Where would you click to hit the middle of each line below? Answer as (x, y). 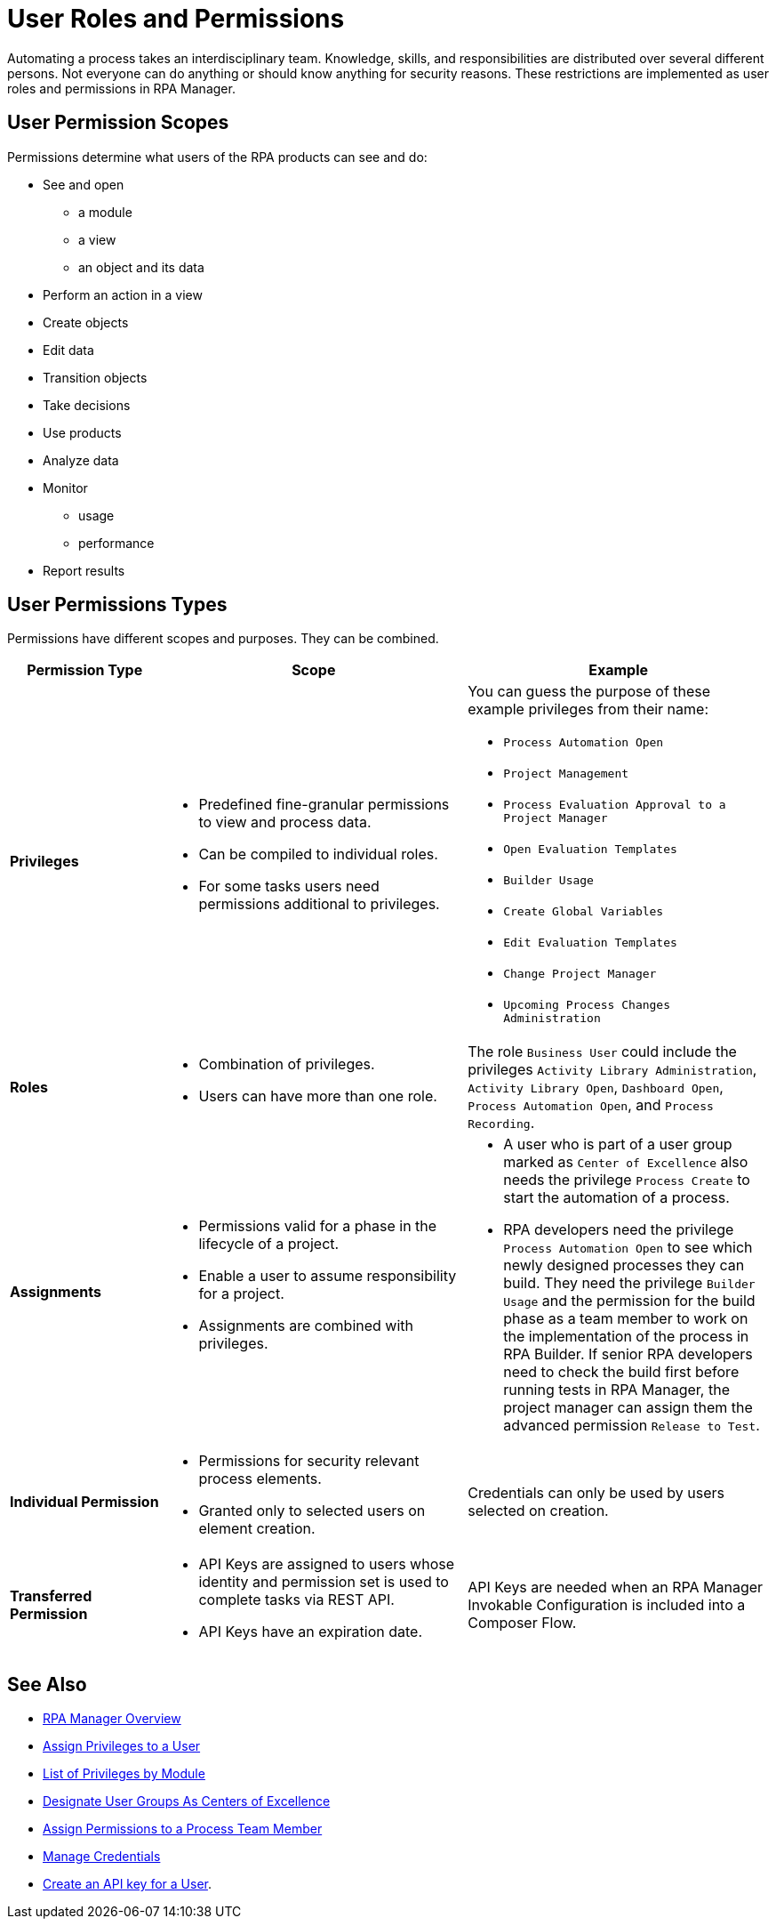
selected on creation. (538, 1511)
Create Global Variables (584, 912)
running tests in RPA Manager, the (616, 1390)
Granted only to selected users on (312, 1511)
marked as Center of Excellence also (626, 1162)
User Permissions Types (117, 605)
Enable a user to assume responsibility (328, 1276)
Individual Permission (84, 1502)
